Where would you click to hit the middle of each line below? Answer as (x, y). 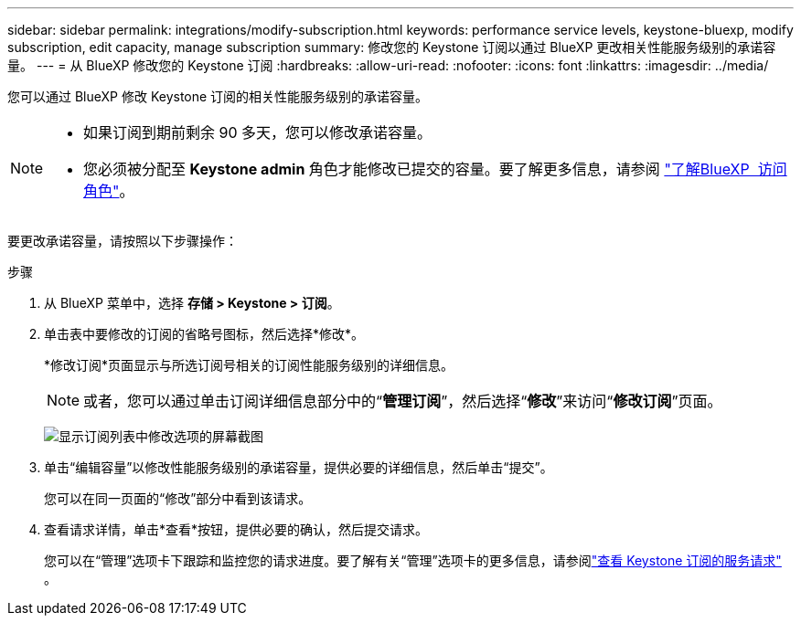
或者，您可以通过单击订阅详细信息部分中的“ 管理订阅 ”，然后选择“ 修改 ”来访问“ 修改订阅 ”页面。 (403, 401)
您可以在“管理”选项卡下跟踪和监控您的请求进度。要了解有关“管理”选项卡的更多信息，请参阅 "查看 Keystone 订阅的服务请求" (413, 560)
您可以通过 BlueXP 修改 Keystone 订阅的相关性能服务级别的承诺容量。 (218, 96)
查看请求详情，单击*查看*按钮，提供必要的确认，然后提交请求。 (236, 529)
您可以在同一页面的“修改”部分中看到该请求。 (178, 498)
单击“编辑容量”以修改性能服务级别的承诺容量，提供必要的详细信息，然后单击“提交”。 (299, 467)
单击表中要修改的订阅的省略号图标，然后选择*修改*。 (204, 334)
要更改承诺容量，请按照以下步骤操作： (123, 241)
